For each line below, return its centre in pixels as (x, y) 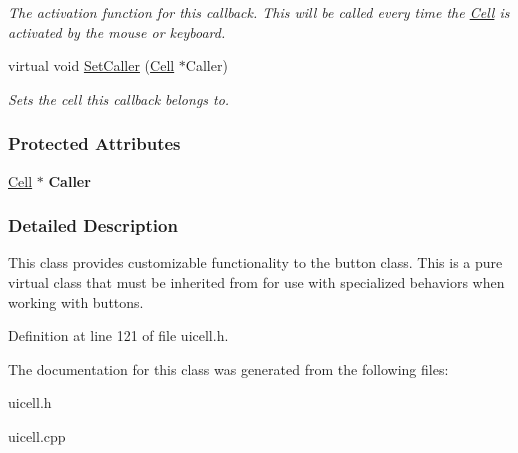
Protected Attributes (94, 143)
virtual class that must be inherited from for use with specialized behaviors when (256, 282)
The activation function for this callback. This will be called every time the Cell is (259, 12)
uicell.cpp (37, 435)
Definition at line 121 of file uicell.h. (118, 335)
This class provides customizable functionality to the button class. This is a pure (255, 262)
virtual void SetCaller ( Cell (91, 65)
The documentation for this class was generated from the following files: (228, 368)
